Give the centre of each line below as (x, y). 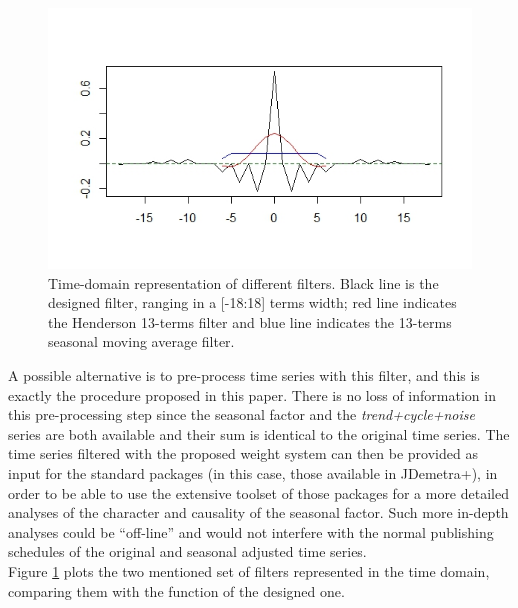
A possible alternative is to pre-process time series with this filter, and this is (244, 375)
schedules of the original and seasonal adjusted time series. (187, 551)
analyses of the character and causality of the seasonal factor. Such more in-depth (258, 512)
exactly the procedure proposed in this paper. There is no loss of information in (252, 394)
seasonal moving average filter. (141, 341)
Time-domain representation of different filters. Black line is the (243, 282)
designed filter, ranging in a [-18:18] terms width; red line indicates (252, 302)
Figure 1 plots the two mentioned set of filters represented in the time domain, (249, 571)
